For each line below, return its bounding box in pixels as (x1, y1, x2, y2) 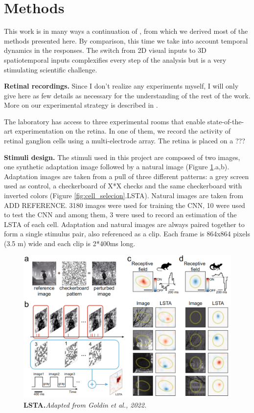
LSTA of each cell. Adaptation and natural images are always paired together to (4, 219, 245, 229)
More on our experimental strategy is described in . (4, 100, 158, 110)
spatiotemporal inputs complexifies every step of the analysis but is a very (4, 54, 227, 65)
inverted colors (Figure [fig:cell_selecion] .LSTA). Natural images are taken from (4, 190, 243, 201)
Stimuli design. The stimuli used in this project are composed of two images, (4, 152, 240, 162)
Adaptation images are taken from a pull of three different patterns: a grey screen (4, 171, 249, 181)
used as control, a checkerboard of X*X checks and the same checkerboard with (4, 181, 242, 191)
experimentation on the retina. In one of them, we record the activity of (15, 126, 231, 136)
